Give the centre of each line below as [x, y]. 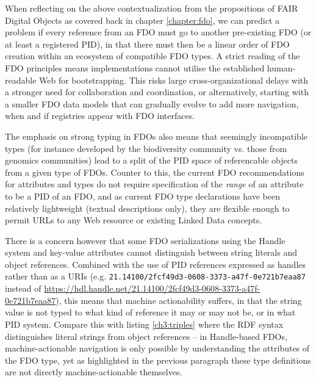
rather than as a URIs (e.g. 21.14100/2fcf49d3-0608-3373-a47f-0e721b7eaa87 [155, 276]
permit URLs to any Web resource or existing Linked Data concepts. [134, 220]
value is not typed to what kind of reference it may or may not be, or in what [150, 312]
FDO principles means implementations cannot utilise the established [135, 67]
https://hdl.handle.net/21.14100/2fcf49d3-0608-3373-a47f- [152, 288]
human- [281, 67]
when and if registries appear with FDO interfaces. [100, 116]
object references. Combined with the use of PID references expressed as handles [156, 264]
